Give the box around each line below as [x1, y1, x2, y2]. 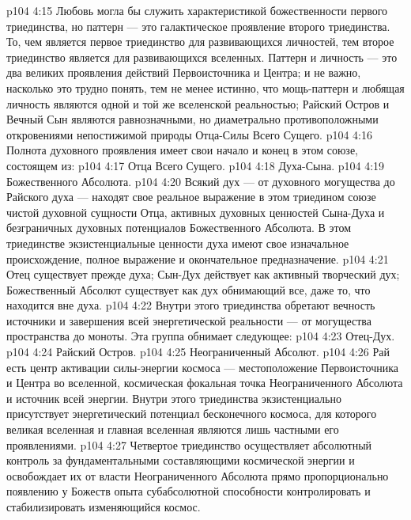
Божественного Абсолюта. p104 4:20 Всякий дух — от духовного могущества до [6, 173, 395, 189]
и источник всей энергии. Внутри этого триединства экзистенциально [6, 389, 341, 406]
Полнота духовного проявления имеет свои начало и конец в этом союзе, [6, 142, 359, 158]
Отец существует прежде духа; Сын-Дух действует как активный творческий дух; [6, 266, 400, 283]
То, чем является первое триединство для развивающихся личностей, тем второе [6, 33, 394, 50]
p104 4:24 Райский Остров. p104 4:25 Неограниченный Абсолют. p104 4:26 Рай [6, 344, 390, 360]
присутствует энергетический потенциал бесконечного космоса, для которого [6, 405, 377, 422]
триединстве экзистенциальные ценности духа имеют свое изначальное [6, 234, 349, 251]
